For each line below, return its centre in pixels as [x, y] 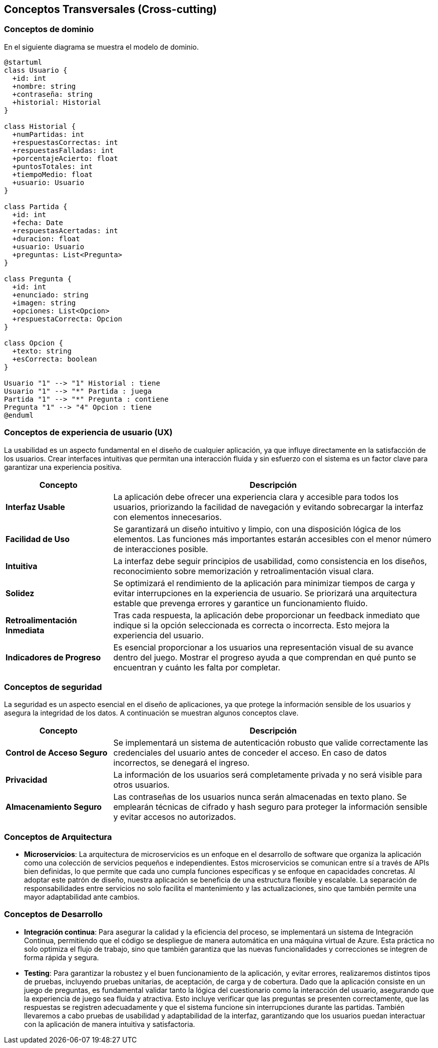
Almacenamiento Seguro [54, 807]
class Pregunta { [38, 279]
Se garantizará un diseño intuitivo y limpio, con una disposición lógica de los [257, 529]
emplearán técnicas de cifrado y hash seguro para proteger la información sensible [270, 807]
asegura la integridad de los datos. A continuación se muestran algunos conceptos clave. [151, 713]
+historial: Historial [57, 102]
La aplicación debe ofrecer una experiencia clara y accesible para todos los [256, 497]
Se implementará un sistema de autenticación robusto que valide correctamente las [271, 743]
